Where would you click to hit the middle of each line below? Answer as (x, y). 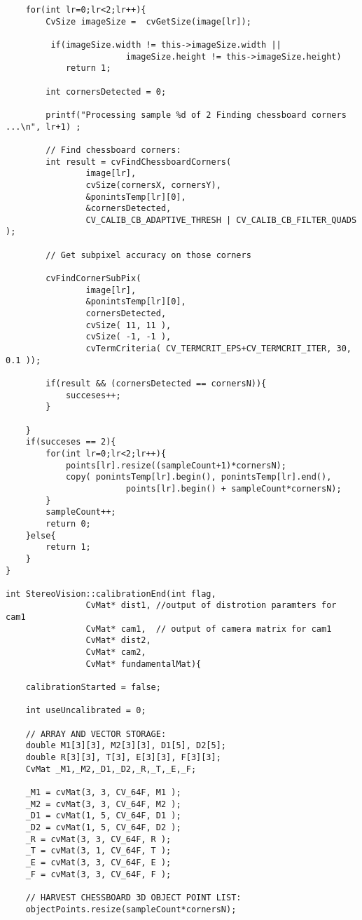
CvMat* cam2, (116, 652)
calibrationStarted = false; (93, 688)
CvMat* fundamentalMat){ (144, 664)
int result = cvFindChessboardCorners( (139, 162)
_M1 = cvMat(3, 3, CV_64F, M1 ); (103, 792)
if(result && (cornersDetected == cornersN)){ (156, 384)
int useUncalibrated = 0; (86, 711)
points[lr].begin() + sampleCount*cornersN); (234, 488)
